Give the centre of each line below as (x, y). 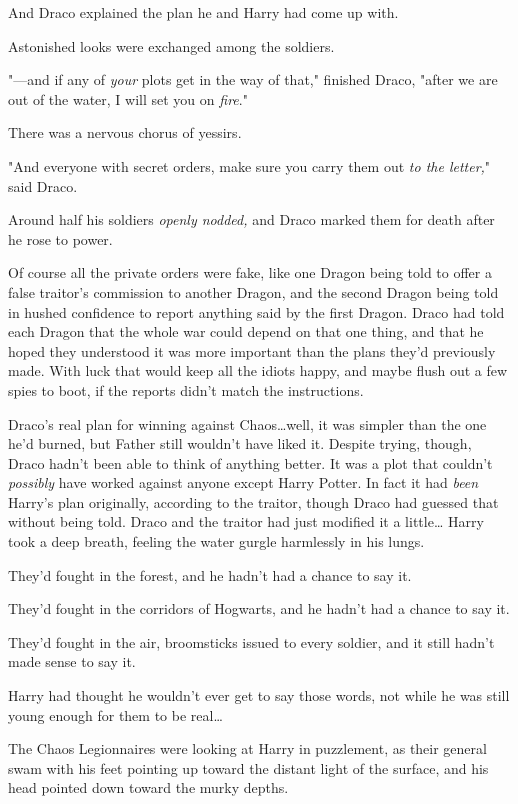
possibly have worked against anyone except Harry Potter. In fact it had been (243, 482)
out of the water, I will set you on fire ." (128, 98)
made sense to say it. (72, 661)
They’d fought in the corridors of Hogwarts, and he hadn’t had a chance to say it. (259, 608)
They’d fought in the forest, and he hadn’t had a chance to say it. (210, 574)
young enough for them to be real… (115, 714)
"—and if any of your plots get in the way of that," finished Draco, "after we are (253, 79)
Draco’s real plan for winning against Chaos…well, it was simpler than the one (247, 423)
